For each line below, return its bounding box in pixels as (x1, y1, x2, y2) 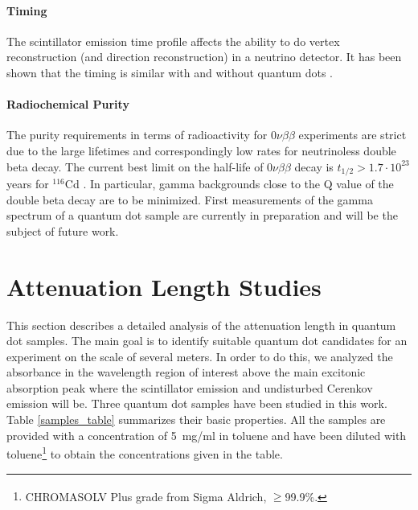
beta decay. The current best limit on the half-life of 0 (6, 158, 273, 175)
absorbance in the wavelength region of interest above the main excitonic (6, 364, 366, 380)
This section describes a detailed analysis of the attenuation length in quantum (6, 316, 396, 333)
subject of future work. (6, 222, 119, 239)
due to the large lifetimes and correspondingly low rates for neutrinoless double (6, 142, 396, 158)
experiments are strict (298, 126, 407, 143)
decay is (294, 158, 334, 175)
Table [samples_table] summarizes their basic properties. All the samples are (6, 411, 386, 428)
